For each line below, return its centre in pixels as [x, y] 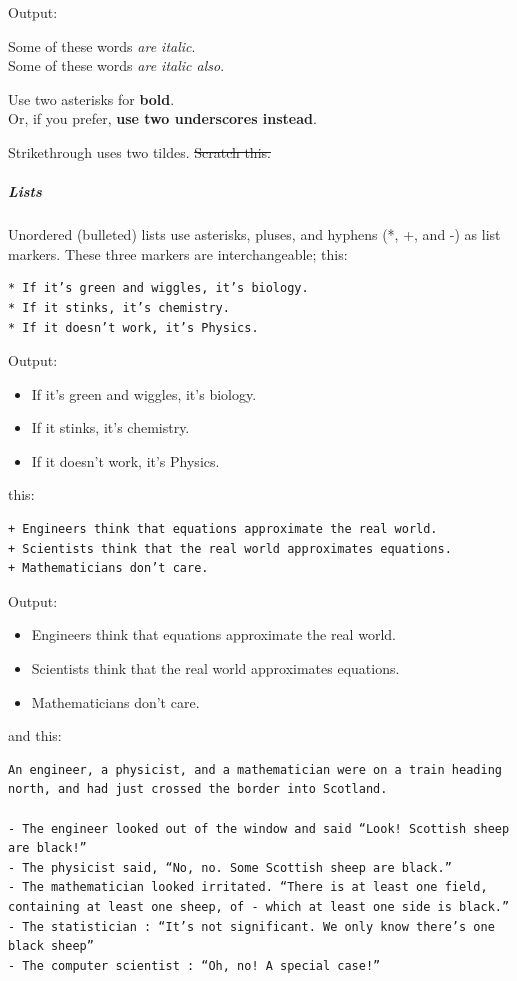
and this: [35, 735]
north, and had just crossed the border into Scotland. [198, 789]
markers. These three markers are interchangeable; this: [178, 253]
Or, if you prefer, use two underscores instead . [162, 118]
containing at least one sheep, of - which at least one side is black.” [259, 906]
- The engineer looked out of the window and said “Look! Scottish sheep [259, 828]
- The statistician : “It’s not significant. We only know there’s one [251, 926]
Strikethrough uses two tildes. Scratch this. [139, 151]
